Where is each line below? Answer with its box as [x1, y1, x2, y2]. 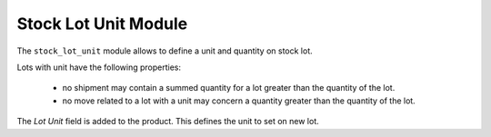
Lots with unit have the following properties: [16, 62, 182, 73]
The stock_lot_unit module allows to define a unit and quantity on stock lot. [16, 45, 313, 56]
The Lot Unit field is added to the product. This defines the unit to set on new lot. [16, 116, 319, 127]
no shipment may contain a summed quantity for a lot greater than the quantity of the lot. [62, 83, 396, 93]
